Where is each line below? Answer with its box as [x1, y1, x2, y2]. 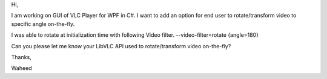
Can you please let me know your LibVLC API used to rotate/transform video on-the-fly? [11, 42, 231, 49]
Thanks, [11, 53, 31, 60]
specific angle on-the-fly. [11, 20, 75, 27]
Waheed [11, 65, 33, 72]
